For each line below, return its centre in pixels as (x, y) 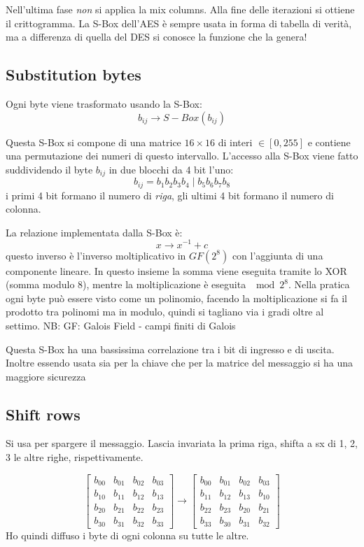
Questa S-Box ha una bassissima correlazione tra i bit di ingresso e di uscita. (170, 349)
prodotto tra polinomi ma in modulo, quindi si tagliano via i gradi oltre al (165, 312)
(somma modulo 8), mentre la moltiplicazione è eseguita (126, 284)
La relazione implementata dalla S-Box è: (94, 232)
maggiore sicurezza (46, 376)
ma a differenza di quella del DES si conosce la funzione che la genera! (156, 37)
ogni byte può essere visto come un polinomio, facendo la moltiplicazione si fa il (176, 298)
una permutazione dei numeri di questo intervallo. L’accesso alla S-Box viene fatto (182, 156)
